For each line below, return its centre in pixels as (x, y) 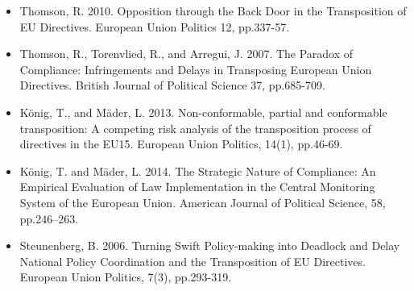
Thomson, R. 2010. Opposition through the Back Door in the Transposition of (213, 10)
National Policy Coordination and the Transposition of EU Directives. (193, 261)
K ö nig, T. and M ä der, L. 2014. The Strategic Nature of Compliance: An (198, 170)
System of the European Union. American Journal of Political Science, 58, (203, 202)
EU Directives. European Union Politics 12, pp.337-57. (155, 26)
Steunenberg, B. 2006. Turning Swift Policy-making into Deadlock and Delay (210, 245)
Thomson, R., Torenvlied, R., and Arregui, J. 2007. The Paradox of (186, 54)
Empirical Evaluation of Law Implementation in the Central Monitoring (197, 187)
